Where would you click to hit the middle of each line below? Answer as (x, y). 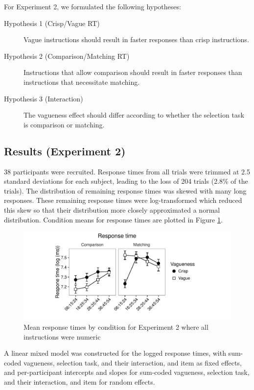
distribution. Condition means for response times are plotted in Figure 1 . (113, 219)
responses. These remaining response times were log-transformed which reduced (123, 200)
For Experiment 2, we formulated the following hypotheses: (92, 6)
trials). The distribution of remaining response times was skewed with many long (125, 190)
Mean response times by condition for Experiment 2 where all (116, 327)
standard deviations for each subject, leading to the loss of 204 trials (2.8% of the (126, 181)
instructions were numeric (62, 336)
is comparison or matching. (64, 124)
